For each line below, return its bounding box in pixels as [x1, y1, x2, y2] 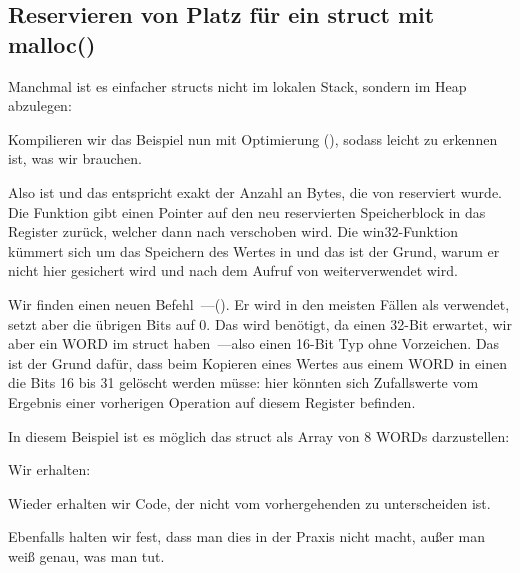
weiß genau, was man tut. [8, 545, 165, 566]
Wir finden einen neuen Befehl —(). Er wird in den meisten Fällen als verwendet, [8, 293, 510, 314]
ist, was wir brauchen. [8, 148, 143, 169]
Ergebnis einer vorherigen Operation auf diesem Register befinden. [8, 391, 416, 412]
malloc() [8, 28, 96, 59]
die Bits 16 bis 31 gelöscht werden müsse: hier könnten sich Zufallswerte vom [8, 372, 479, 393]
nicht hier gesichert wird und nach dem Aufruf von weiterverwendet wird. [8, 260, 458, 281]
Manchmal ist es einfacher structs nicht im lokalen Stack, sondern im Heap [8, 75, 467, 96]
